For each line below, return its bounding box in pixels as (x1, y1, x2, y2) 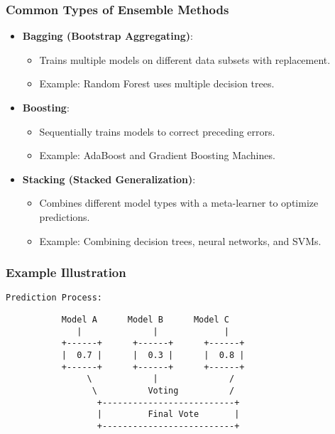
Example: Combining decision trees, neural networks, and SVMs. (39, 233, 322, 248)
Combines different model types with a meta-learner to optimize (39, 195, 319, 210)
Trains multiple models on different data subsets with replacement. (39, 52, 331, 67)
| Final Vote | (97, 409, 240, 420)
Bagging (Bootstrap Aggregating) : (22, 28, 193, 43)
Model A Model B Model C (61, 315, 229, 325)
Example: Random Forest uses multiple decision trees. (39, 76, 275, 91)
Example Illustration (6, 264, 126, 281)
